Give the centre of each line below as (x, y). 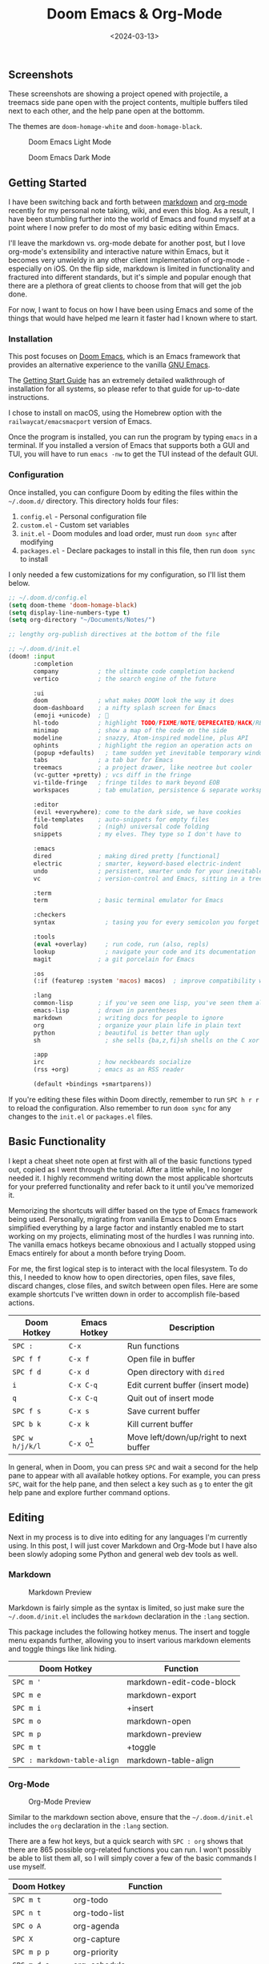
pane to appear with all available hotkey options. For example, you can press (134, 1475)
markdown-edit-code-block (181, 1682)
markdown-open (159, 1721)
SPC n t (27, 1913)
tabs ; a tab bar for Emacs (103, 760)
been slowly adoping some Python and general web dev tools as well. (123, 1554)
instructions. (29, 397)
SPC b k (27, 1424)
